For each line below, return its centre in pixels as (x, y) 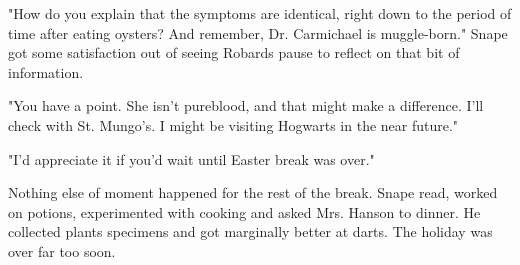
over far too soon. (62, 250)
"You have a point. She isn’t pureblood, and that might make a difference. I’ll (246, 105)
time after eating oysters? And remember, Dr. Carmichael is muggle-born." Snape (258, 32)
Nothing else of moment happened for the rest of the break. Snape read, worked (253, 192)
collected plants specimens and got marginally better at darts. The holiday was (250, 231)
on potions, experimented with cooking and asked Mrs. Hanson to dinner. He (244, 211)
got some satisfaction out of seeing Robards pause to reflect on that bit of (234, 52)
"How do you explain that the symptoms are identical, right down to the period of (260, 13)
